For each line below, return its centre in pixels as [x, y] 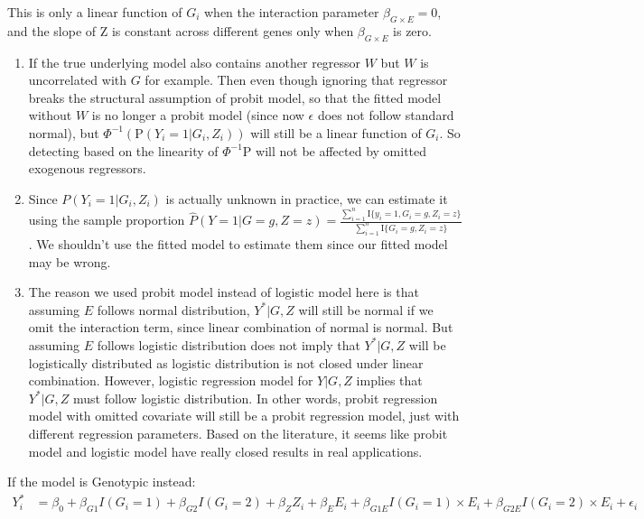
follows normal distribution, [173, 309]
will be [427, 344]
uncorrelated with [78, 80]
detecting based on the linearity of [123, 150]
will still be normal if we [366, 309]
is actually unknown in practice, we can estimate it [307, 198]
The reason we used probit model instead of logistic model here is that [224, 292]
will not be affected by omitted [341, 150]
